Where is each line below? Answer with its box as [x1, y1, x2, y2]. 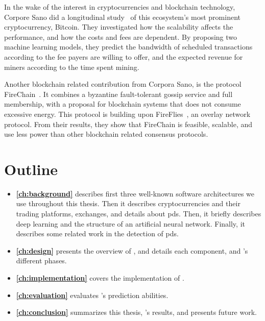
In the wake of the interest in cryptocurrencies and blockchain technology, [4, 2, 235, 12]
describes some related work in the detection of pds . [16, 228, 179, 239]
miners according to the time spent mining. [4, 61, 139, 72]
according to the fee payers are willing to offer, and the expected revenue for [4, 51, 243, 62]
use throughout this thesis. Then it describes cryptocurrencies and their [16, 198, 240, 209]
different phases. [16, 255, 67, 266]
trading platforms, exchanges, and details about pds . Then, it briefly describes [16, 208, 261, 219]
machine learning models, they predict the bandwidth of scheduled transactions [4, 41, 253, 52]
